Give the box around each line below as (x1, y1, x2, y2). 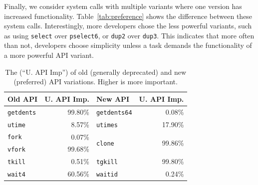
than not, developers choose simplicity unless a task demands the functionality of (4, 40, 252, 50)
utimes (96, 121, 118, 129)
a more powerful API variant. (4, 50, 94, 60)
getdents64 (96, 109, 132, 116)
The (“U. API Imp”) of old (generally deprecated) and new (5, 66, 187, 77)
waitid (96, 171, 118, 179)
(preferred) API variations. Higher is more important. (13, 76, 178, 87)
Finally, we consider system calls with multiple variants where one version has (4, 1, 242, 11)
